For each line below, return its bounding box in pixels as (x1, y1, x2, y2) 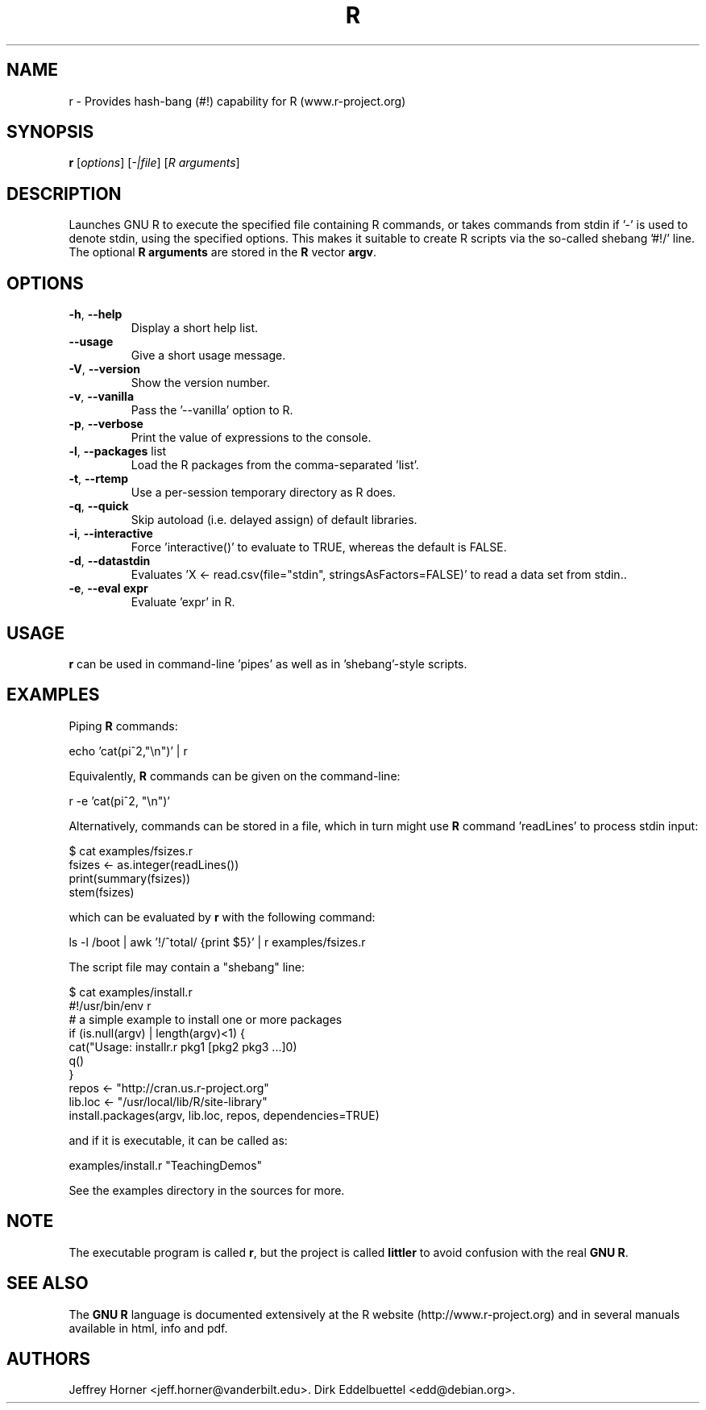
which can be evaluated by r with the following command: (69, 909, 376, 924)
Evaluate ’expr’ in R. (131, 595, 235, 609)
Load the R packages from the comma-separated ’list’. (131, 458, 419, 472)
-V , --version (69, 362, 140, 376)
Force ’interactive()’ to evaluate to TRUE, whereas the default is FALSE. (131, 540, 507, 555)
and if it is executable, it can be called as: (69, 1133, 288, 1147)
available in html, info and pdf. (69, 1321, 228, 1335)
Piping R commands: (69, 718, 178, 733)
